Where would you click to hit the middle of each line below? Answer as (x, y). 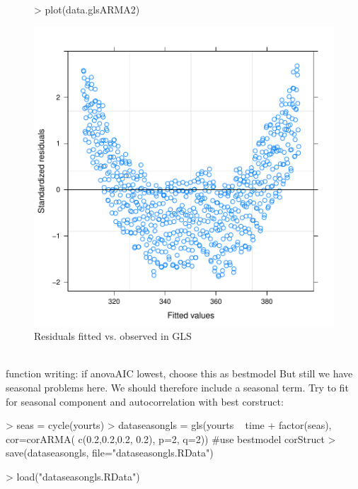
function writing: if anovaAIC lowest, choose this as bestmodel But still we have (179, 373)
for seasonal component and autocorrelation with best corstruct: (145, 401)
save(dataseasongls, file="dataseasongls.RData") (110, 453)
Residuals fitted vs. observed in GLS (113, 336)
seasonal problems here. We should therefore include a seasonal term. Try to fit (177, 387)
